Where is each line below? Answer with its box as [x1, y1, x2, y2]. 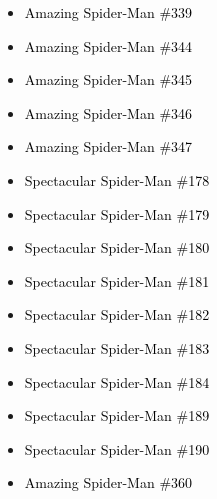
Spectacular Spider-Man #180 [24, 237, 210, 258]
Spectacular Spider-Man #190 [24, 438, 210, 459]
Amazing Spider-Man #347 [24, 136, 193, 157]
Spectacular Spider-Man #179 [24, 203, 210, 224]
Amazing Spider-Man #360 [24, 472, 193, 493]
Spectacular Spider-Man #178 [24, 169, 210, 190]
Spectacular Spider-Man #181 [24, 270, 210, 291]
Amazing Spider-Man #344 [24, 35, 193, 56]
